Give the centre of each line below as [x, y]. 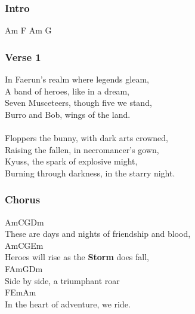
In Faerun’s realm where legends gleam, [77, 79]
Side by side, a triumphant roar [62, 280]
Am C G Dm [24, 222]
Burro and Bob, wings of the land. [68, 114]
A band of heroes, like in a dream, [67, 91]
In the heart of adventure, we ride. [68, 304]
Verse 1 [23, 57]
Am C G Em [24, 245]
